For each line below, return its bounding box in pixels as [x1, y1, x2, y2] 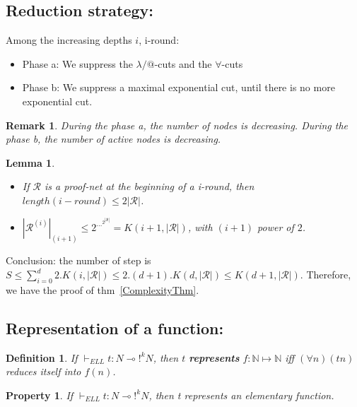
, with [187, 219, 213, 234]
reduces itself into [6, 364, 81, 379]
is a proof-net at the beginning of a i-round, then [44, 179, 254, 194]
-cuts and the [154, 56, 212, 71]
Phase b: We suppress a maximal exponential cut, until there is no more [22, 80, 335, 95]
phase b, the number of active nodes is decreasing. [6, 131, 221, 146]
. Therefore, [300, 267, 351, 281]
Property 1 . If [6, 387, 74, 402]
